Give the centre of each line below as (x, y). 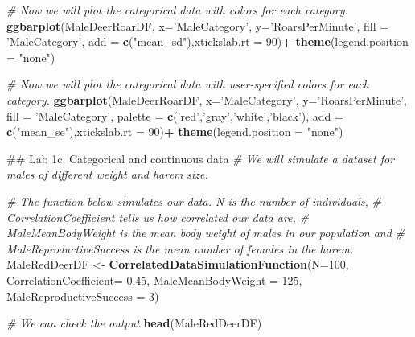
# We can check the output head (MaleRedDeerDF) (134, 323)
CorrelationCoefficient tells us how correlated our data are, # (158, 217)
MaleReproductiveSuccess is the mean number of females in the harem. (180, 248)
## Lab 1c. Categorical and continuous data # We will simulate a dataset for (201, 158)
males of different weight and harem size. (107, 174)
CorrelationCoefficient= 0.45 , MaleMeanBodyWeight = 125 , (154, 279)
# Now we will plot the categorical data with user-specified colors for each (188, 84)
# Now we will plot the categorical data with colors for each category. (177, 10)
